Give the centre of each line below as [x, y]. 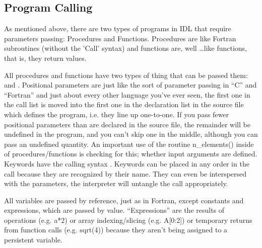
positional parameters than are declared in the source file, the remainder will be [127, 124]
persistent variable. [33, 240]
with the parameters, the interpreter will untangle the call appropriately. [116, 183]
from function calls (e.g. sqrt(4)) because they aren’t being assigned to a [116, 230]
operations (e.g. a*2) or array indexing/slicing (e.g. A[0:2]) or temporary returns [128, 220]
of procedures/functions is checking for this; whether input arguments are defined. [131, 154]
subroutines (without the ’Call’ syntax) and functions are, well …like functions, [126, 48]
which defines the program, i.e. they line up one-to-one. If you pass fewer [116, 114]
